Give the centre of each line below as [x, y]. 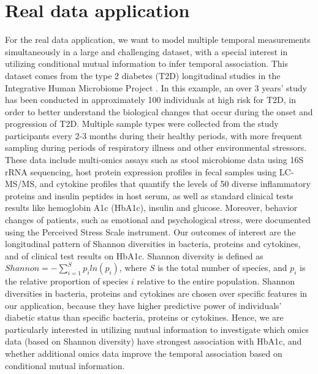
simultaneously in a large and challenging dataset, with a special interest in [146, 51]
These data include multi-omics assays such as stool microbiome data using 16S [154, 160]
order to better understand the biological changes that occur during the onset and [159, 111]
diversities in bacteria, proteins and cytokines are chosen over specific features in [156, 293]
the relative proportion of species [67, 281]
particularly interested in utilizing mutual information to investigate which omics [157, 329]
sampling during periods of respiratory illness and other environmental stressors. [156, 147]
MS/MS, [21, 184]
